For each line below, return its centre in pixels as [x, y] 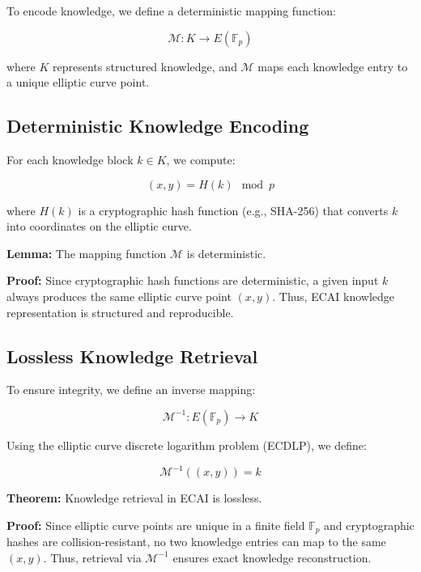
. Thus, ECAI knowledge [333, 296]
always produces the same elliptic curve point [119, 296]
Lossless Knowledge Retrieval [132, 356]
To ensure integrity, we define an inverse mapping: [131, 390]
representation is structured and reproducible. [120, 312]
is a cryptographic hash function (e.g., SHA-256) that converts [233, 210]
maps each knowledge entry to [333, 66]
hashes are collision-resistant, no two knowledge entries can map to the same [196, 542]
